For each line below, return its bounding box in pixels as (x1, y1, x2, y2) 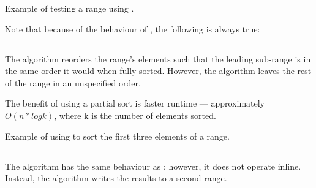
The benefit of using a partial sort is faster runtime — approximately (5, 97, 265, 110)
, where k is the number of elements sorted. (54, 108, 216, 121)
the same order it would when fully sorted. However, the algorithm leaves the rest (5, 64, 312, 77)
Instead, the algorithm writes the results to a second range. (5, 171, 227, 184)
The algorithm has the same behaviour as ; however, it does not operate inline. (5, 159, 301, 172)
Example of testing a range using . (5, 2, 134, 14)
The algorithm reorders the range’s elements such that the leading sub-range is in (5, 52, 311, 65)
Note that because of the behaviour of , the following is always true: (5, 22, 260, 35)
